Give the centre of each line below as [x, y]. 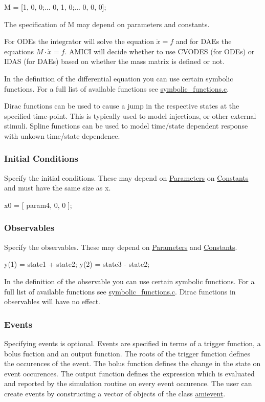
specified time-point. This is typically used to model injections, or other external [130, 115]
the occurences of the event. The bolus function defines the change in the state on [132, 363]
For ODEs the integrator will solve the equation [79, 41]
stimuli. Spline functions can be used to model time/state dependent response [126, 126]
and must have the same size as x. [58, 188]
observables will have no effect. [52, 301]
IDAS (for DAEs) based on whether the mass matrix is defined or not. [114, 61]
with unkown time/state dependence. [62, 135]
